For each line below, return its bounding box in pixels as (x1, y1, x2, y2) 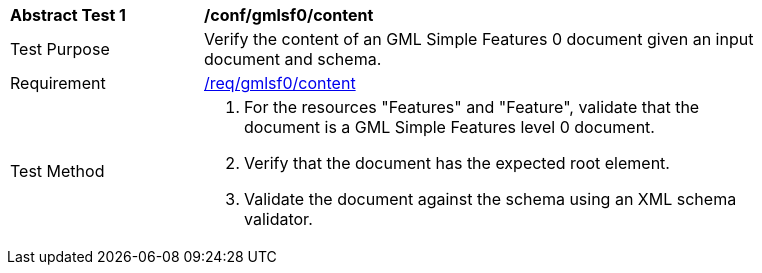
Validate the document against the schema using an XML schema (244, 189, 737, 209)
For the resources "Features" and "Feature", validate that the (244, 97, 700, 117)
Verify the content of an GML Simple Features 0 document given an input (204, 29, 754, 49)
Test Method (10, 161, 105, 181)
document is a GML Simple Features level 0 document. (244, 117, 655, 137)
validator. (244, 209, 313, 229)
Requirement (10, 73, 106, 93)
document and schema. (204, 49, 382, 69)
